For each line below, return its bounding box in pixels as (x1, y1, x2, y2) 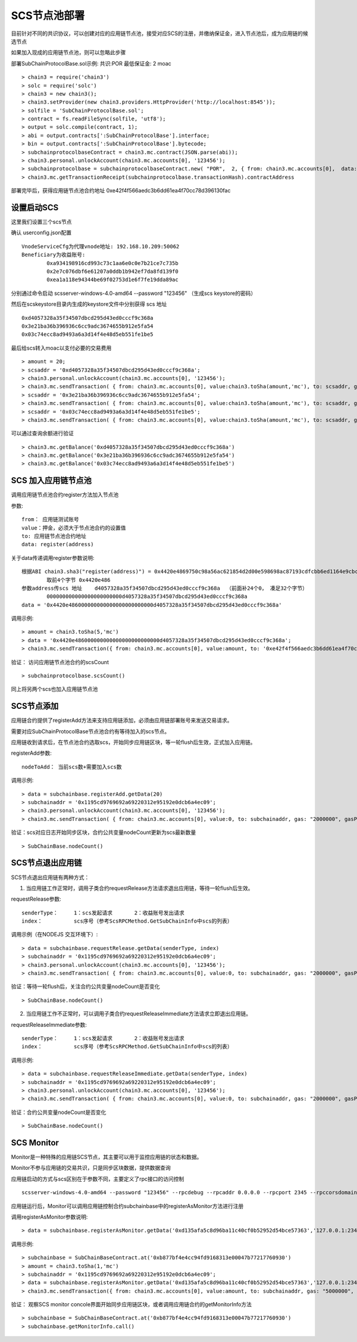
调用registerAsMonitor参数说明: (11, 1213, 88, 1220)
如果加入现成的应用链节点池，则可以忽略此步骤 (11, 49, 126, 56)
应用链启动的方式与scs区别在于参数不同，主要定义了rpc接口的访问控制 (11, 1175, 184, 1182)
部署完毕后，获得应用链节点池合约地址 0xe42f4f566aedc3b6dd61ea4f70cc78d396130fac (11, 187, 231, 194)
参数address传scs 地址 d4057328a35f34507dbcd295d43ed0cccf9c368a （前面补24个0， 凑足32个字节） (21, 584, 308, 591)
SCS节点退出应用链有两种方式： (11, 873, 90, 881)
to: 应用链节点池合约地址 (21, 533, 86, 539)
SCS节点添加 (11, 701, 59, 711)
